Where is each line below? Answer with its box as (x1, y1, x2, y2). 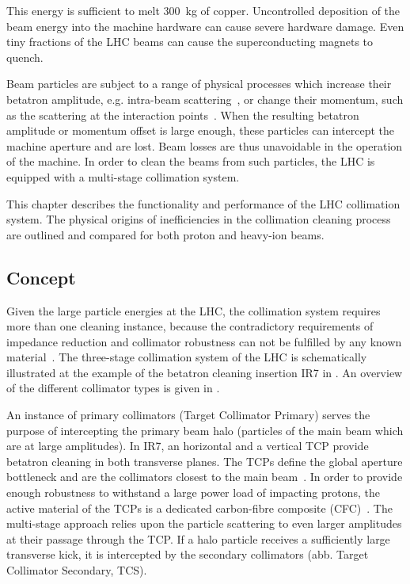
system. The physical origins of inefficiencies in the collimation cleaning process (6, 211, 391, 227)
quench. (6, 48, 44, 65)
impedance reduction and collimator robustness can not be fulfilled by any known (6, 333, 402, 349)
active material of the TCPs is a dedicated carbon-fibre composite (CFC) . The (6, 499, 393, 516)
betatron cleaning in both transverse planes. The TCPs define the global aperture (6, 452, 403, 469)
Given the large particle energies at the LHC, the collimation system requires (6, 302, 381, 319)
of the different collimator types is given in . (6, 380, 220, 396)
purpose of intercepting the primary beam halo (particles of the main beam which (6, 422, 404, 438)
